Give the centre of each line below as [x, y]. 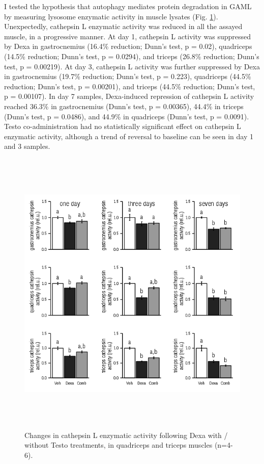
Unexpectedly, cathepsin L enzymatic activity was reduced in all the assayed [123, 26]
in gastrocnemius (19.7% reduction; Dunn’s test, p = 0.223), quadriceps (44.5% [128, 76]
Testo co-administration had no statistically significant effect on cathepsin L [123, 126]
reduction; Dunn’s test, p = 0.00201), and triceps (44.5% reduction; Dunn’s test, [130, 86]
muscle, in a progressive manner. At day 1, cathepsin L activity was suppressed [128, 36]
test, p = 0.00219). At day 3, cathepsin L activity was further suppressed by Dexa [132, 66]
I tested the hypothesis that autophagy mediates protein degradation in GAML [128, 6]
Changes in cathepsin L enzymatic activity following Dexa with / [126, 435]
